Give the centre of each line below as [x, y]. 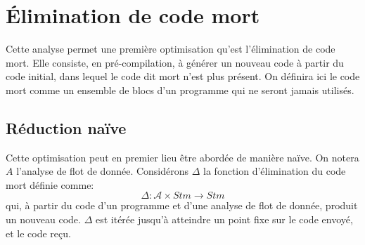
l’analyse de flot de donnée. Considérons [103, 171]
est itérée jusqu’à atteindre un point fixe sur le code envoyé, [224, 219]
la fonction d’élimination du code [275, 171]
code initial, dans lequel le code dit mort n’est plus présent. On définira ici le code [183, 76]
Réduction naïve [66, 127]
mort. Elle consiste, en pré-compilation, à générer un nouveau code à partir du [175, 62]
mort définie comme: [50, 184]
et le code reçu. [38, 233]
